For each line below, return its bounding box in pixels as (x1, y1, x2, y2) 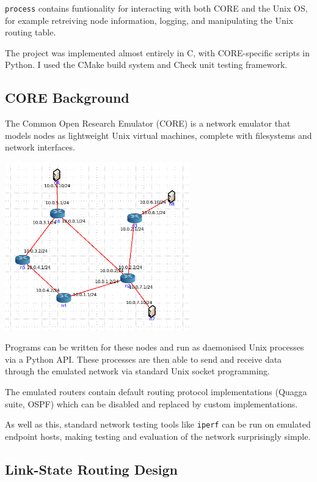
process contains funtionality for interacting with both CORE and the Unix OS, (5, 2, 308, 14)
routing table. (5, 26, 56, 39)
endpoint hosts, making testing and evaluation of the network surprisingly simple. (5, 429, 311, 442)
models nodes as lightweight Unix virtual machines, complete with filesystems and (5, 128, 312, 141)
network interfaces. (5, 141, 75, 154)
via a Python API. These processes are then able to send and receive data (5, 352, 282, 365)
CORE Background (5, 88, 129, 107)
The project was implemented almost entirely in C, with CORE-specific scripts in (5, 46, 310, 59)
